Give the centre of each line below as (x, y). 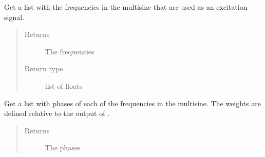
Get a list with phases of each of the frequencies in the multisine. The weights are (132, 103)
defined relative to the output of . (57, 113)
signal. (14, 17)
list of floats (63, 85)
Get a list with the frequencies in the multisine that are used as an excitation (126, 7)
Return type (44, 68)
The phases (63, 148)
